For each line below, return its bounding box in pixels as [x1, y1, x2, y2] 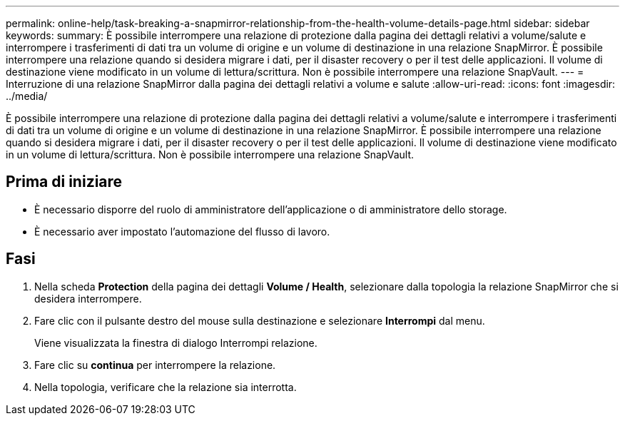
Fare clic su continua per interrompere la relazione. [34, 358, 276, 371]
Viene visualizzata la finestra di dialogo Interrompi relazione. [34, 336, 317, 349]
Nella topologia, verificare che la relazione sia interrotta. [34, 380, 297, 393]
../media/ [6, 90, 48, 102]
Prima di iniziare [6, 173, 123, 191]
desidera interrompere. [34, 292, 142, 305]
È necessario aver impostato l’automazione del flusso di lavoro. [34, 225, 330, 238]
